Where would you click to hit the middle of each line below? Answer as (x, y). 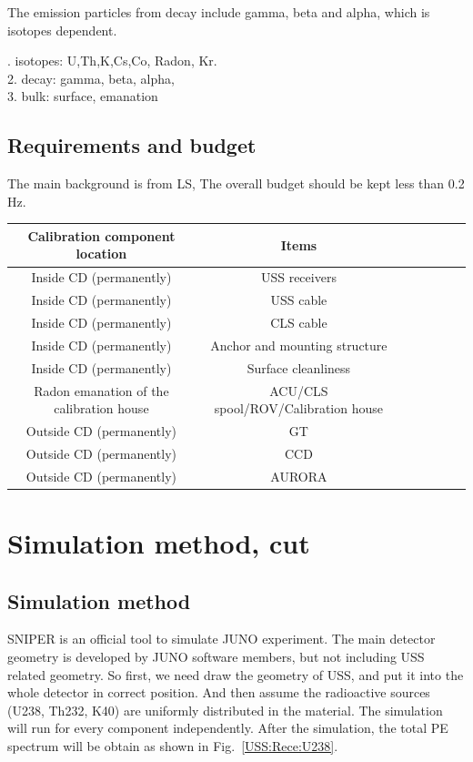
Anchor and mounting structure (299, 345)
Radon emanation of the (101, 390)
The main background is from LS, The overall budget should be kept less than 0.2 (236, 183)
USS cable (299, 300)
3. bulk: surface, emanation (83, 96)
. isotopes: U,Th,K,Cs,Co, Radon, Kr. (112, 61)
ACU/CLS (299, 390)
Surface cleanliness (299, 367)
